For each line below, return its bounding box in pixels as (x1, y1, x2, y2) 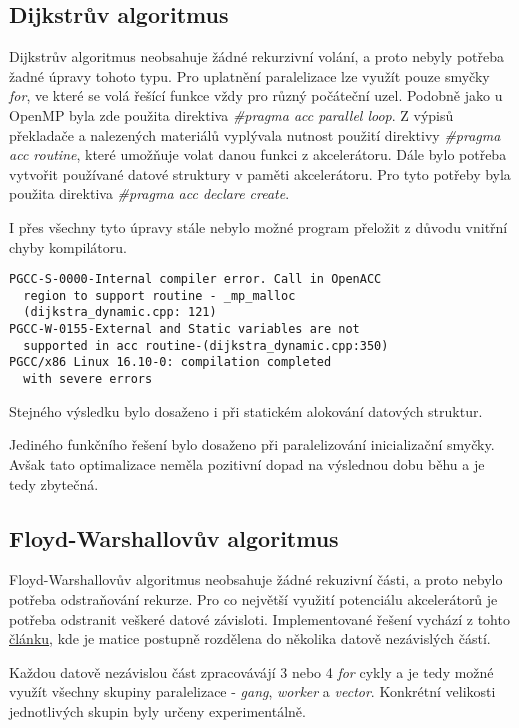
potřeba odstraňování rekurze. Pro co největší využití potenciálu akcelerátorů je (9, 588, 498, 609)
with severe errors (23, 372, 153, 387)
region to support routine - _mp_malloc (23, 288, 296, 303)
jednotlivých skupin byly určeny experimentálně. (9, 700, 306, 721)
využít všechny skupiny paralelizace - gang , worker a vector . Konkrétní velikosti (9, 681, 496, 702)
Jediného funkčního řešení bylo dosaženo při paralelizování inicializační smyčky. (9, 434, 495, 455)
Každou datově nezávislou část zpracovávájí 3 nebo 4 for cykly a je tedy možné (9, 661, 494, 682)
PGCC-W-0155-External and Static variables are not (9, 322, 360, 337)
